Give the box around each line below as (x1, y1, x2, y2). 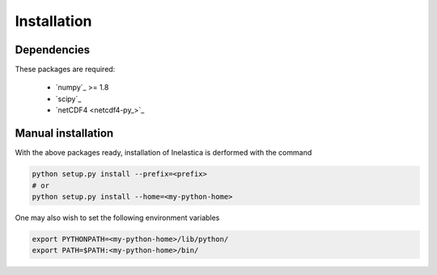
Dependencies (15, 43, 91, 57)
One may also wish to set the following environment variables (15, 213, 220, 222)
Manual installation (15, 126, 114, 141)
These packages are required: (15, 65, 116, 74)
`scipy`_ (55, 94, 82, 104)
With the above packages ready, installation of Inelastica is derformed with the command (15, 148, 312, 158)
